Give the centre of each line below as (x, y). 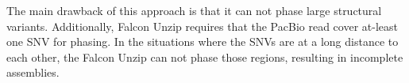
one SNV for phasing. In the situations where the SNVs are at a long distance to (203, 41)
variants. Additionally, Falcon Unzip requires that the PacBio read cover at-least (202, 26)
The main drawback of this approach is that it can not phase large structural (194, 10)
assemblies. (33, 72)
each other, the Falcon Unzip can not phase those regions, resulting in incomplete (205, 57)
